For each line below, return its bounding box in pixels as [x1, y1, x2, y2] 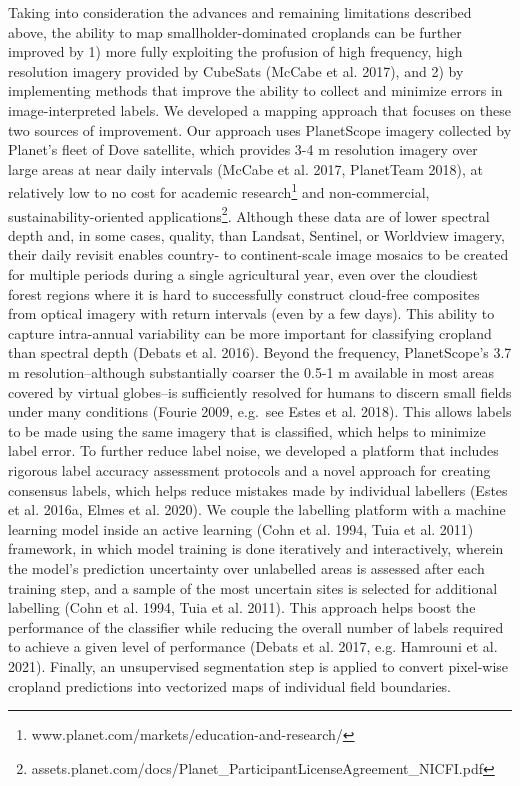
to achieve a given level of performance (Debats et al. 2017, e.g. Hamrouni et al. [8, 636, 498, 657]
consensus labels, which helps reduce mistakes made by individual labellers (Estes [8, 479, 508, 500]
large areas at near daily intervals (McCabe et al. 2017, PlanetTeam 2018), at [8, 158, 483, 179]
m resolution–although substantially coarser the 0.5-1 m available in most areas [8, 362, 494, 382]
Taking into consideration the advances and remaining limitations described [8, 2, 472, 22]
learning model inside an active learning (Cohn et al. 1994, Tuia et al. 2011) [8, 518, 474, 539]
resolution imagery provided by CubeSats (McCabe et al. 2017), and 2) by [8, 60, 464, 81]
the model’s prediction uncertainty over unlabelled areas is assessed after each [8, 557, 485, 578]
